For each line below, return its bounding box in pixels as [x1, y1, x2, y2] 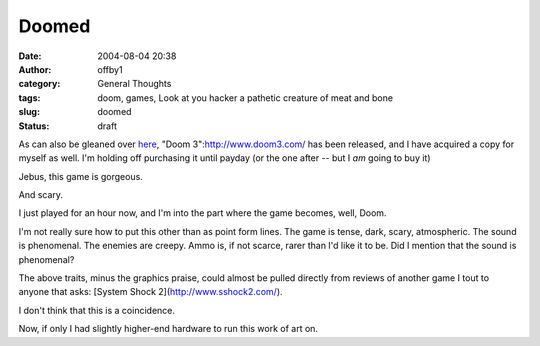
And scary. [18, 189, 64, 201]
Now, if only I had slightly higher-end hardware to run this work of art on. [18, 323, 319, 335]
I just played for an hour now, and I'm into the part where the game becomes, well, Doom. [18, 207, 387, 219]
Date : [18, 50, 42, 62]
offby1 [97, 63, 124, 75]
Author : [18, 63, 52, 75]
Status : [18, 120, 50, 132]
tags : [18, 91, 41, 104]
